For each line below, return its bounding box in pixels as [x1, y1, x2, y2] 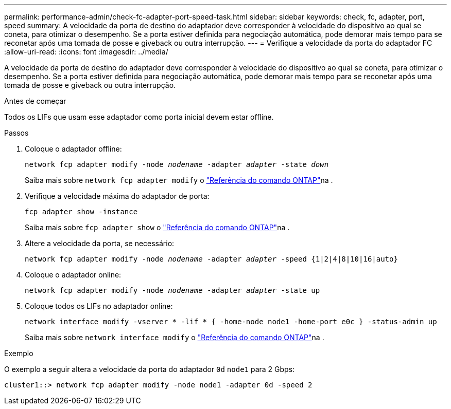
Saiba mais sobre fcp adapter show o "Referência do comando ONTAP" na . [25, 223, 290, 232]
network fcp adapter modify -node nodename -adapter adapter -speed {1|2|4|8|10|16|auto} [25, 255, 398, 263]
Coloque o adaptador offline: [25, 144, 122, 153]
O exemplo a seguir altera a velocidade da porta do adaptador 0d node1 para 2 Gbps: [4, 365, 295, 374]
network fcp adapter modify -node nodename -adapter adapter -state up [25, 286, 320, 294]
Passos [4, 128, 29, 137]
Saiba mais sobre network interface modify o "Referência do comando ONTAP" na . [25, 333, 324, 342]
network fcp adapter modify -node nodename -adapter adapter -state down [25, 160, 329, 169]
